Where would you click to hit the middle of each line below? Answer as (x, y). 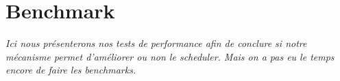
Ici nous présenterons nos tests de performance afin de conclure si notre (156, 43)
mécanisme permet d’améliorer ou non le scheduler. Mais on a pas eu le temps (170, 56)
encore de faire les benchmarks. (71, 70)
